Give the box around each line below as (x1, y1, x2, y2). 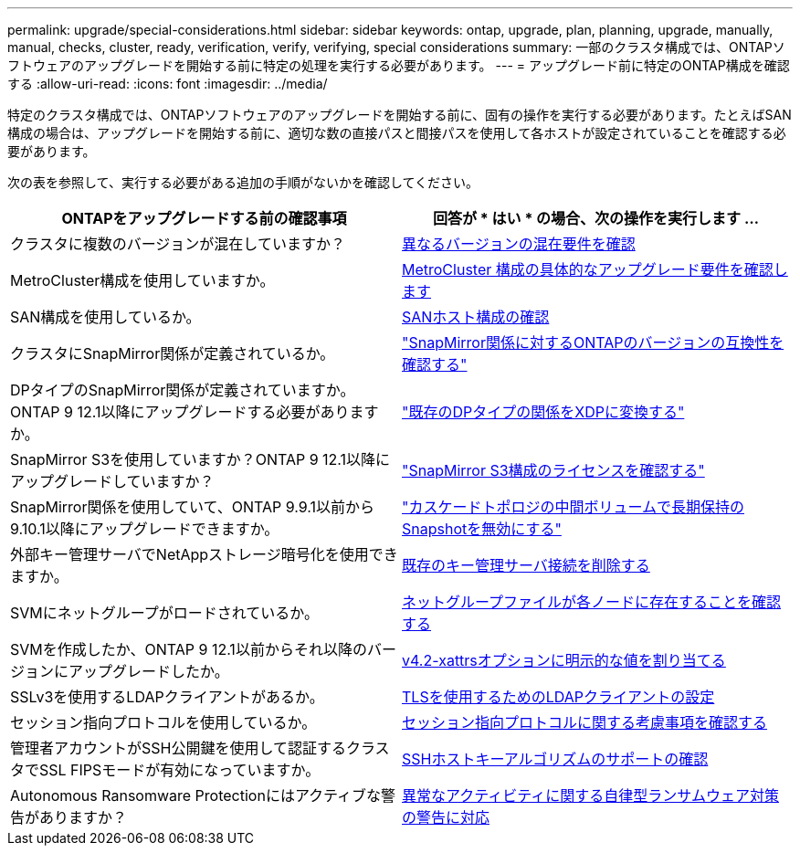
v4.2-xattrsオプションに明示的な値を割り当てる (402, 651, 726, 669)
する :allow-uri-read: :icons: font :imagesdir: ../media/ (7, 76, 328, 91)
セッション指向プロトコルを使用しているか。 (10, 713, 317, 732)
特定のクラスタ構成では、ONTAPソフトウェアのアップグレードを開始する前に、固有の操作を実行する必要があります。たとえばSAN (7, 107, 792, 122)
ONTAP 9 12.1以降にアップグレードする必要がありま (10, 403, 364, 421)
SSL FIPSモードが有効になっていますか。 (39, 761, 321, 779)
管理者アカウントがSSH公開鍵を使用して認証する (10, 739, 346, 757)
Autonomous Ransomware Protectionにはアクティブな (10, 786, 382, 805)
